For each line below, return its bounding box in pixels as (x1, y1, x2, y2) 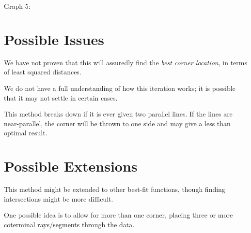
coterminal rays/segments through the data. (4, 219, 135, 229)
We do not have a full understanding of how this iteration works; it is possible (4, 83, 235, 93)
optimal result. (4, 128, 47, 138)
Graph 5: (4, 1, 31, 11)
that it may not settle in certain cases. (4, 92, 118, 102)
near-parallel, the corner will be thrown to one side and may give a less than (4, 118, 231, 128)
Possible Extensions (4, 156, 138, 176)
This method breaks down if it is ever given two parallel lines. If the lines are (4, 109, 233, 119)
